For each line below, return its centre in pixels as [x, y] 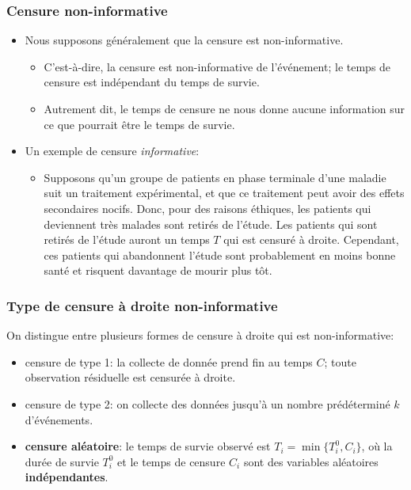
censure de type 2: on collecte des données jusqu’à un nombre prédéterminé [207, 403]
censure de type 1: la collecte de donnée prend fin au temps [169, 361]
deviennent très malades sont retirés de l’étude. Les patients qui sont [211, 224]
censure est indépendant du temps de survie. [152, 82]
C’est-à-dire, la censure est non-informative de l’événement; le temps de [217, 66]
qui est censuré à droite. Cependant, [311, 239]
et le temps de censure [171, 461]
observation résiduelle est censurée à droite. [130, 377]
